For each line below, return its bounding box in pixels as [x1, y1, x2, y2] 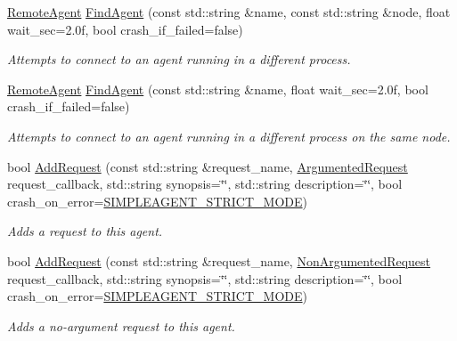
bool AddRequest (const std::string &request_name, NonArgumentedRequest [7, 251, 431, 270]
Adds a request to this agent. [7, 222, 163, 240]
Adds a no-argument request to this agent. [7, 316, 235, 335]
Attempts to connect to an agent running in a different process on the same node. [7, 126, 451, 145]
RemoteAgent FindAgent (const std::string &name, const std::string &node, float [7, 3, 451, 20]
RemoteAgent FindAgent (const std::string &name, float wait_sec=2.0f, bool [7, 79, 428, 98]
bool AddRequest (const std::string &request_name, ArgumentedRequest [7, 157, 408, 175]
